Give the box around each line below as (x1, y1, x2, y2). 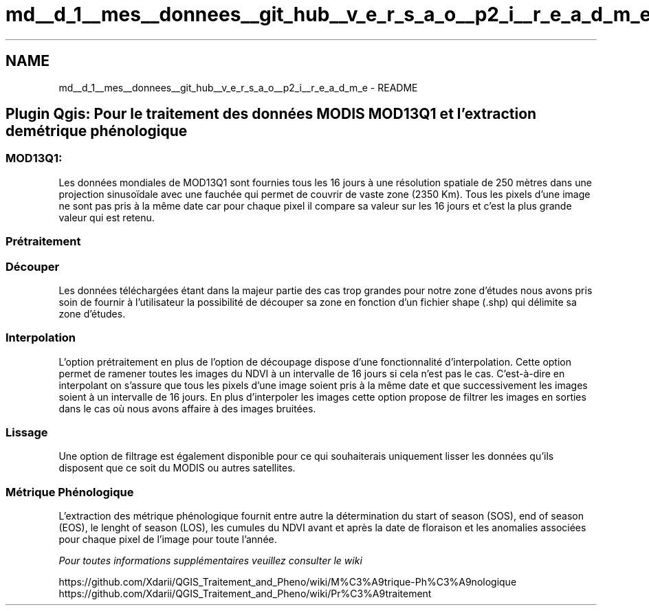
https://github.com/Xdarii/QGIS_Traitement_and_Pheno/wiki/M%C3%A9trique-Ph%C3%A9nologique (58, 576, 517, 588)
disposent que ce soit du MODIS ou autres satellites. (58, 462, 296, 474)
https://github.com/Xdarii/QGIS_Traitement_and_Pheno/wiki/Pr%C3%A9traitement (58, 588, 432, 600)
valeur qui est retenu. (58, 211, 155, 223)
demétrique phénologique (5, 122, 188, 140)
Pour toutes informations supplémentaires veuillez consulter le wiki (58, 555, 362, 567)
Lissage (5, 425, 48, 440)
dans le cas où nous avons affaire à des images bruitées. (58, 402, 316, 414)
